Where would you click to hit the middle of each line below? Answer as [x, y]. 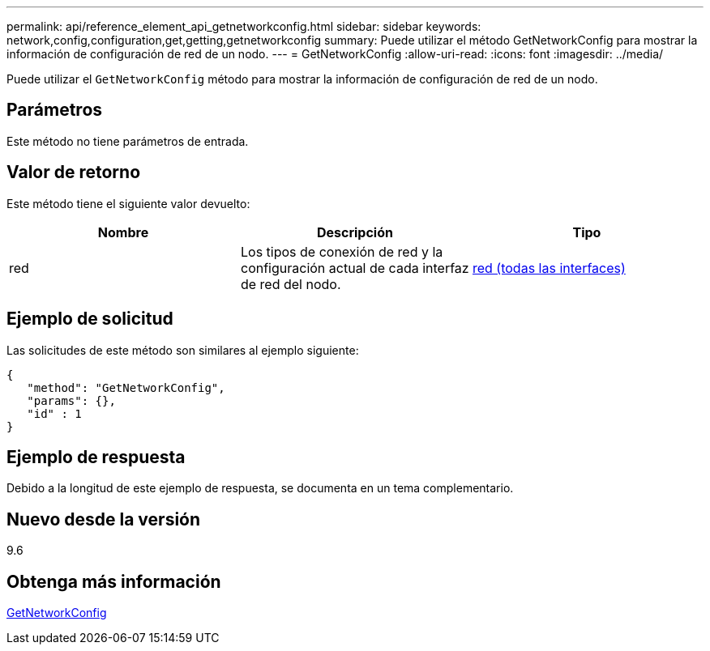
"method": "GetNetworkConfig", [126, 387]
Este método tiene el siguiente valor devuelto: [128, 203]
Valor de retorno [74, 172]
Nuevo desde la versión [104, 519]
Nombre [123, 232]
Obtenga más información [114, 581]
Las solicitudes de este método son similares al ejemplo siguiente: [183, 350]
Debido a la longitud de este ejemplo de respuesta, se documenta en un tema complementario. [260, 488]
